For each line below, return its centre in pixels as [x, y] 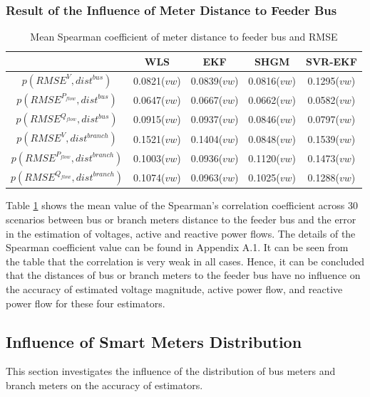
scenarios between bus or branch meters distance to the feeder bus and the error [181, 219]
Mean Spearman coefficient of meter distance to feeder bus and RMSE [184, 37]
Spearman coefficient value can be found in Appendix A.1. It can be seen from [177, 247]
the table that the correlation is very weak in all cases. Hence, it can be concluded [185, 261]
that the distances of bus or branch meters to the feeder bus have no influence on [183, 275]
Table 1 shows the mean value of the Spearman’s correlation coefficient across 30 [182, 205]
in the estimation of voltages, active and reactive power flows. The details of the [181, 233]
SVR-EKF [331, 61]
